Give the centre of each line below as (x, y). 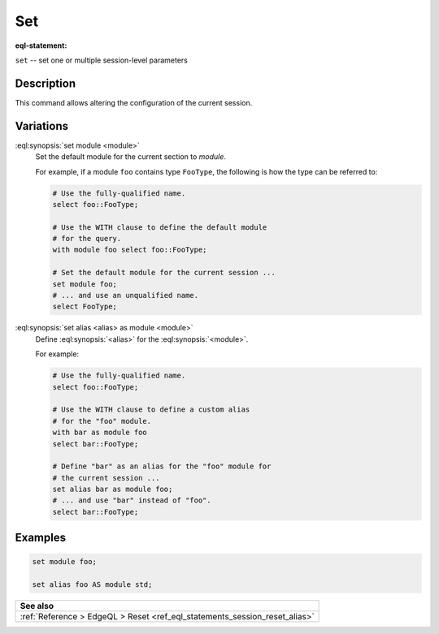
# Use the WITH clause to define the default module (160, 227)
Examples (41, 538)
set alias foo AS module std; (92, 585)
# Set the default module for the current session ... (164, 273)
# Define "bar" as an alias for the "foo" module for (162, 466)
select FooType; (85, 307)
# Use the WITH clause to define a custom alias (151, 410)
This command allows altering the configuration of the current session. (134, 102)
